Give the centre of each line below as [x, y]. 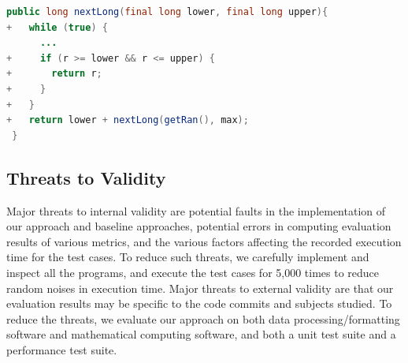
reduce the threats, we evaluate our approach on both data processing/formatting [203, 318]
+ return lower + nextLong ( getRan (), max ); [128, 120]
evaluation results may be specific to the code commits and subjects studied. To [199, 303]
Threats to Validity [86, 177]
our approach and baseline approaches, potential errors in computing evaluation [199, 226]
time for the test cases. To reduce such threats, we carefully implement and [188, 257]
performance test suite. [62, 349]
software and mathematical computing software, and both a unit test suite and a [201, 334]
